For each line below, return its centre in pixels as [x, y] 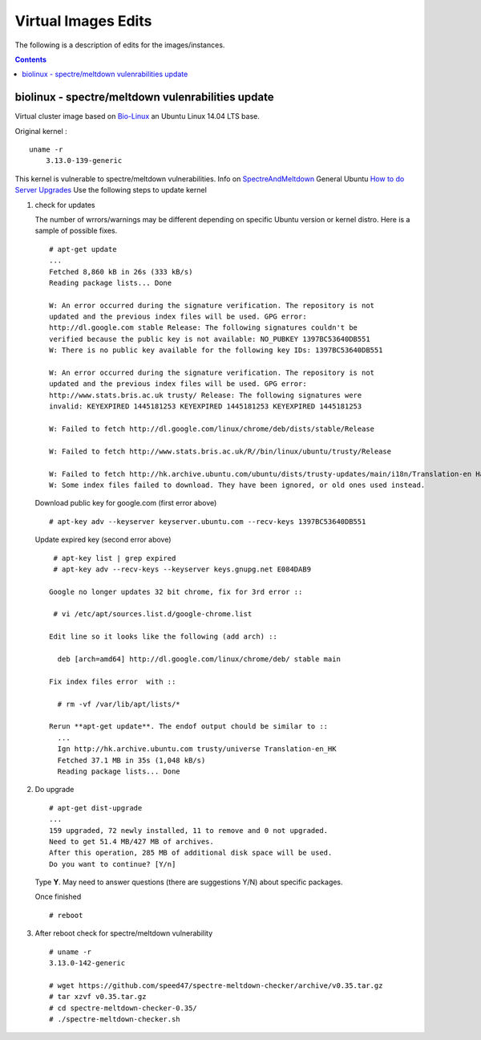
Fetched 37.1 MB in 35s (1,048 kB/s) [131, 760]
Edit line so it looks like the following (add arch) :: [164, 637]
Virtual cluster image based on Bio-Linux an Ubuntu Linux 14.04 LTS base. [137, 116]
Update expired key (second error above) [103, 540]
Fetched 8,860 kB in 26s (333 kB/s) [121, 272]
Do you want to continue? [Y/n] [113, 864]
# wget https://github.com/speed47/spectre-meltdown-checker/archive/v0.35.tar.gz [216, 985]
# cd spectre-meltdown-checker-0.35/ [123, 1008]
